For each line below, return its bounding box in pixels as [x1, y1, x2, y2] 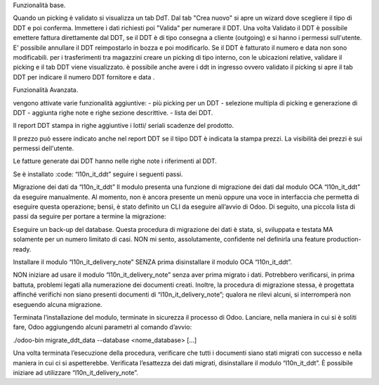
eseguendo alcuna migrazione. [13, 300, 102, 308]
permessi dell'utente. [13, 144, 74, 152]
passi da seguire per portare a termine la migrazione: [13, 212, 166, 221]
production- [326, 235, 361, 244]
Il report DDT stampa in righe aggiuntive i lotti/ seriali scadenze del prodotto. [13, 122, 234, 130]
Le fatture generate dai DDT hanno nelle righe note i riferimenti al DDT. [13, 157, 218, 165]
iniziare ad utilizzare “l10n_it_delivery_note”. [13, 368, 138, 377]
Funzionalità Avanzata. [13, 86, 79, 94]
